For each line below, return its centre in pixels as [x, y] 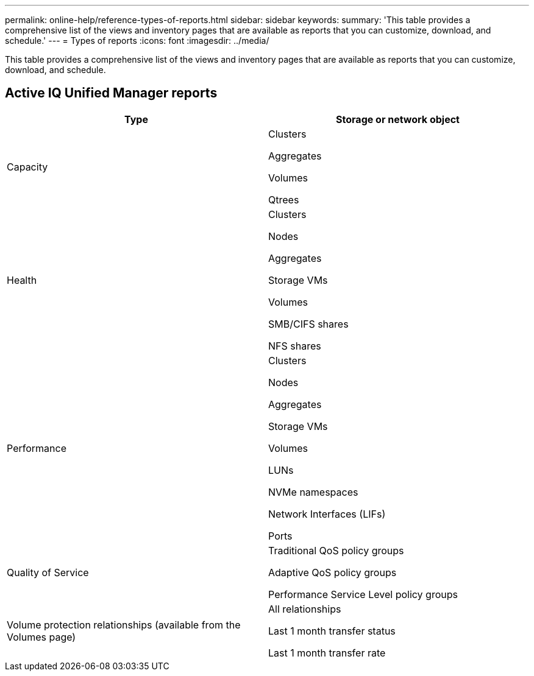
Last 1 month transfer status [332, 631]
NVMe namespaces [313, 492]
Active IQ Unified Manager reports [111, 93]
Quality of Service [48, 572]
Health [22, 280]
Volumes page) [41, 637]
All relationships [305, 609]
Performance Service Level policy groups [363, 594]
